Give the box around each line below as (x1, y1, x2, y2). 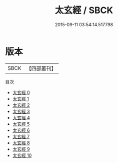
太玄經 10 (12, 152, 32, 158)
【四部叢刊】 (26, 65, 56, 72)
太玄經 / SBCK (54, 5, 113, 16)
